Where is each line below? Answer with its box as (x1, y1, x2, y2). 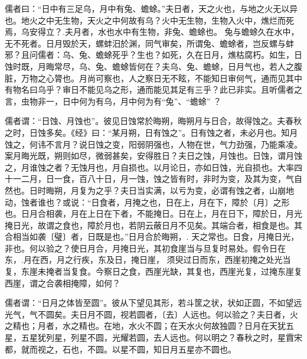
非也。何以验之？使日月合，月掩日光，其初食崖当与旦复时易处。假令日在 (5, 241, 286, 254)
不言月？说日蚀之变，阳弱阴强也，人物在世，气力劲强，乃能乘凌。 (45, 138, 302, 150)
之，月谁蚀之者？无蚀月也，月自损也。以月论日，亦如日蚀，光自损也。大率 (5, 161, 294, 173)
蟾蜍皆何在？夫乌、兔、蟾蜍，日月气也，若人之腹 (112, 60, 302, 72)
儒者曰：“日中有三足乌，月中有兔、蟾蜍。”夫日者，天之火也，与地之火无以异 (5, 2, 298, 14)
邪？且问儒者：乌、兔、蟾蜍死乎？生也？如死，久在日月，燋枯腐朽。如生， (5, 48, 294, 61)
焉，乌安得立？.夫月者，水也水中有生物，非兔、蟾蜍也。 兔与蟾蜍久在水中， (5, 25, 299, 38)
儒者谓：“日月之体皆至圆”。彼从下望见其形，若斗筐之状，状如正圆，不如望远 (5, 296, 302, 309)
